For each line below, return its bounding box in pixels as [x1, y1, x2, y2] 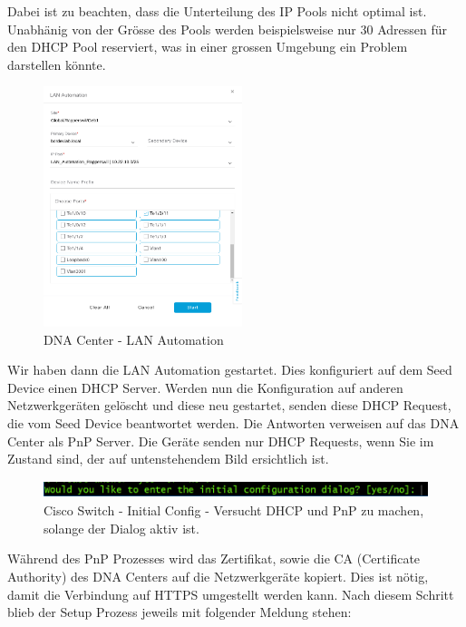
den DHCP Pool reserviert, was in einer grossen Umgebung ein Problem [7, 37, 408, 56]
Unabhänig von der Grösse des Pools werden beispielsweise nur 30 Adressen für [7, 19, 447, 38]
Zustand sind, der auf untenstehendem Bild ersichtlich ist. [7, 449, 329, 468]
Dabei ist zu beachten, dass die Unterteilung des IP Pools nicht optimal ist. [7, 2, 427, 20]
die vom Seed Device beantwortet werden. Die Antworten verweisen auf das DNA [7, 413, 460, 432]
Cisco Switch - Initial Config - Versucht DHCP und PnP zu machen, [44, 501, 424, 520]
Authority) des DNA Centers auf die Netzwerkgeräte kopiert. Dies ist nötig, [7, 566, 429, 585]
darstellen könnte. [7, 54, 106, 73]
